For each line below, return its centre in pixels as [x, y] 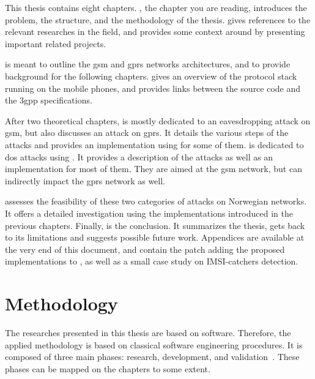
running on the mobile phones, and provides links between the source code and [153, 88]
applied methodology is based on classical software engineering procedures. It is [154, 344]
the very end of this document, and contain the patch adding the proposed [145, 249]
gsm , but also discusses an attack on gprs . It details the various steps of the [147, 133]
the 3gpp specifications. [49, 100]
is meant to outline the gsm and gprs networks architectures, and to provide [148, 64]
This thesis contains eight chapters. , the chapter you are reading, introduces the [156, 7]
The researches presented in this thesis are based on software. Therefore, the [148, 332]
